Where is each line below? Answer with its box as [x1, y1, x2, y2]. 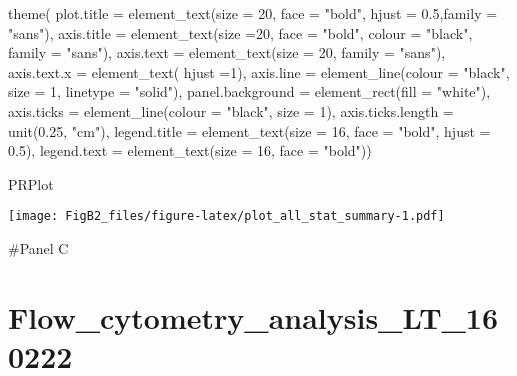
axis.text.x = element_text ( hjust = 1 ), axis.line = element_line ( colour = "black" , [8, 61, 510, 82]
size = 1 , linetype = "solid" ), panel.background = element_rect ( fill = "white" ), [8, 81, 491, 102]
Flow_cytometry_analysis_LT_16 [8, 296, 499, 337]
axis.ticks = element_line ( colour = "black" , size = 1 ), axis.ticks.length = [8, 100, 454, 121]
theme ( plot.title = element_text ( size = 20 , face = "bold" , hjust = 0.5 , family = [8, 3, 498, 23]
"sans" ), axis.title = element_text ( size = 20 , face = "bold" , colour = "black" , [8, 22, 473, 43]
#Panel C [8, 238, 69, 258]
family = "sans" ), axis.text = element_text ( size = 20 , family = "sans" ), [8, 42, 446, 63]
